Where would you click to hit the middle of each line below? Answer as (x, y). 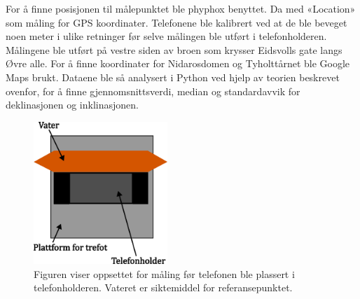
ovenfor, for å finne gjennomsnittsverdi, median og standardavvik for (153, 91)
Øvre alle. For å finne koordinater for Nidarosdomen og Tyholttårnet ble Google (178, 63)
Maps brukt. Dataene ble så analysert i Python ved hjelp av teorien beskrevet (173, 77)
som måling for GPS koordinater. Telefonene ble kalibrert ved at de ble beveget (176, 22)
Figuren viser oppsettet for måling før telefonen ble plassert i (164, 273)
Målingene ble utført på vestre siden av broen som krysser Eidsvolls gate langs (174, 49)
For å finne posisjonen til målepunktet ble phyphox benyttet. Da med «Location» (181, 8)
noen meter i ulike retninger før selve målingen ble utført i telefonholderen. (166, 36)
